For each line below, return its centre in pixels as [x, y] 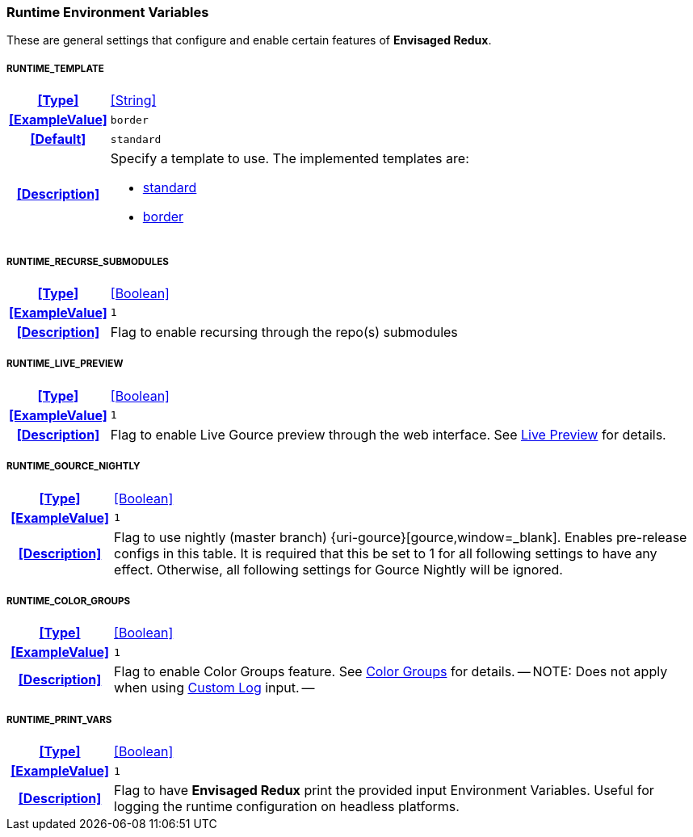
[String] [133, 101]
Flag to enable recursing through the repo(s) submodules [284, 332]
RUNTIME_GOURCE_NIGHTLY [73, 467]
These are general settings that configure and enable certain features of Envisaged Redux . [249, 40]
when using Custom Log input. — [214, 688]
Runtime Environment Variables [108, 12]
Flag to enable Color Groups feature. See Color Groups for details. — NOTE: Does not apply [391, 672]
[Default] [58, 139]
